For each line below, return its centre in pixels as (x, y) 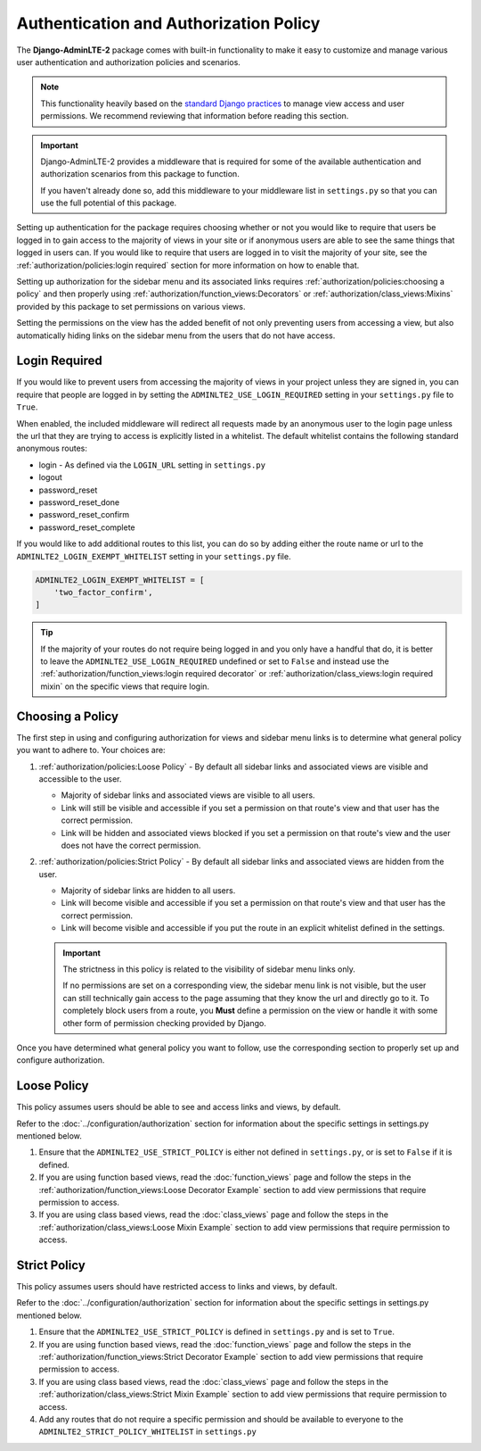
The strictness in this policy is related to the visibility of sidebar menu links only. (209, 969)
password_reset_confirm (84, 515)
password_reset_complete (87, 527)
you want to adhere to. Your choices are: (91, 750)
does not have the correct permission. (131, 845)
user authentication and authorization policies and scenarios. (128, 62)
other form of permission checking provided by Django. (164, 1023)
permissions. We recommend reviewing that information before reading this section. (195, 116)
